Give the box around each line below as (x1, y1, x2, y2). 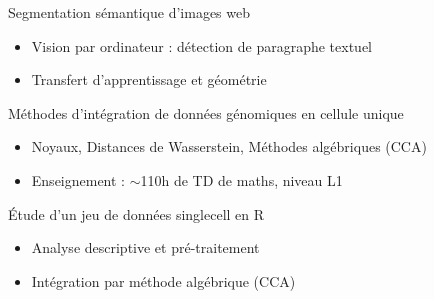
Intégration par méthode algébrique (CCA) (31, 270, 296, 291)
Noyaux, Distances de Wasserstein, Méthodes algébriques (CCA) (31, 136, 427, 157)
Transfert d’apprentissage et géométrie (31, 69, 267, 90)
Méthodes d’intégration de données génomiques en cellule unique (8, 102, 404, 123)
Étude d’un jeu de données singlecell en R (8, 203, 265, 224)
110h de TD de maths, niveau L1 (140, 169, 343, 190)
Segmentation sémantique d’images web (8, 2, 251, 22)
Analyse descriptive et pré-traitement (31, 237, 260, 258)
